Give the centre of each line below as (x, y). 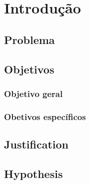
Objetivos (29, 69)
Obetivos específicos (45, 116)
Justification (36, 144)
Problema (29, 39)
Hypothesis (33, 173)
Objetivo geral (33, 93)
